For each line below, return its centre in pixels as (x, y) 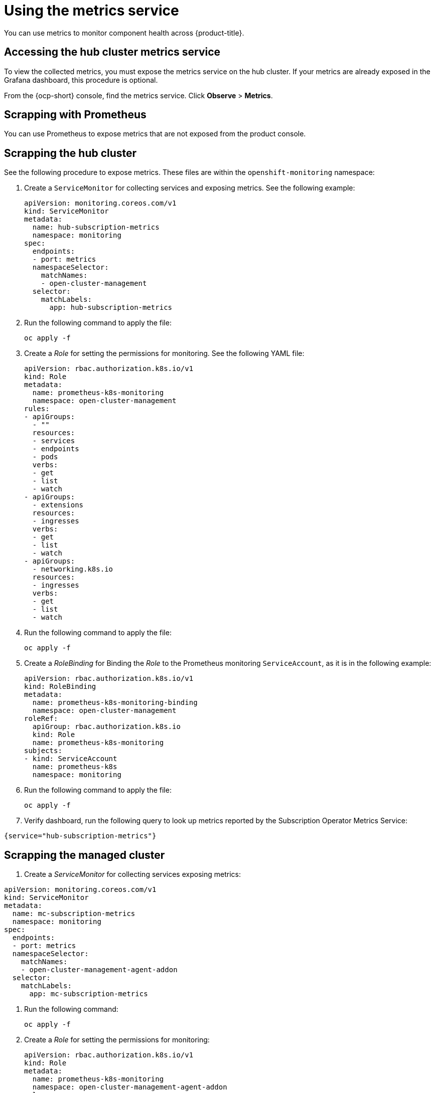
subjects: (43, 751)
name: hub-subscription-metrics (96, 227)
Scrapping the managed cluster (85, 855)
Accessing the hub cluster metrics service (112, 52)
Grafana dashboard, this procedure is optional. (81, 80)
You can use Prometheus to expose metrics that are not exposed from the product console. (155, 134)
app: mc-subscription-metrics (89, 994)
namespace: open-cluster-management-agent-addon (130, 1087)
